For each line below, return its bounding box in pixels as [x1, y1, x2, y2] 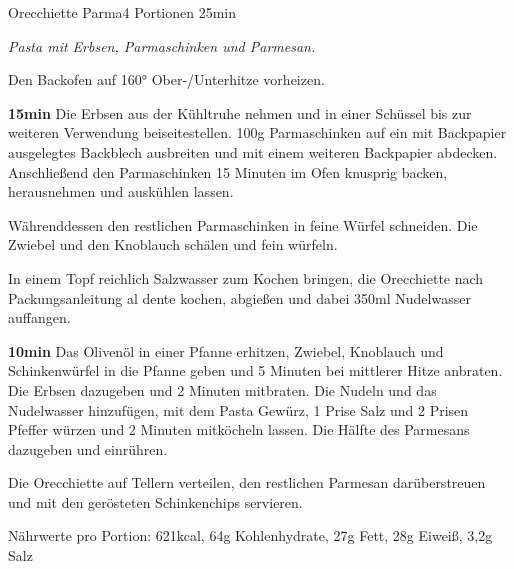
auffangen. [8, 307, 71, 328]
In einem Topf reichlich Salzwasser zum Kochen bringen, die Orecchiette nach [8, 267, 484, 288]
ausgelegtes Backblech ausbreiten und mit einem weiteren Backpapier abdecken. [8, 141, 498, 162]
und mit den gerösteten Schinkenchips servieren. [8, 491, 303, 512]
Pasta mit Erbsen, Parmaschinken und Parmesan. [8, 35, 316, 56]
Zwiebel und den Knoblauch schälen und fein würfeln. [8, 234, 338, 255]
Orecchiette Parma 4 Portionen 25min [8, 2, 237, 22]
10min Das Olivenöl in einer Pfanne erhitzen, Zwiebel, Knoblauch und [8, 340, 444, 361]
